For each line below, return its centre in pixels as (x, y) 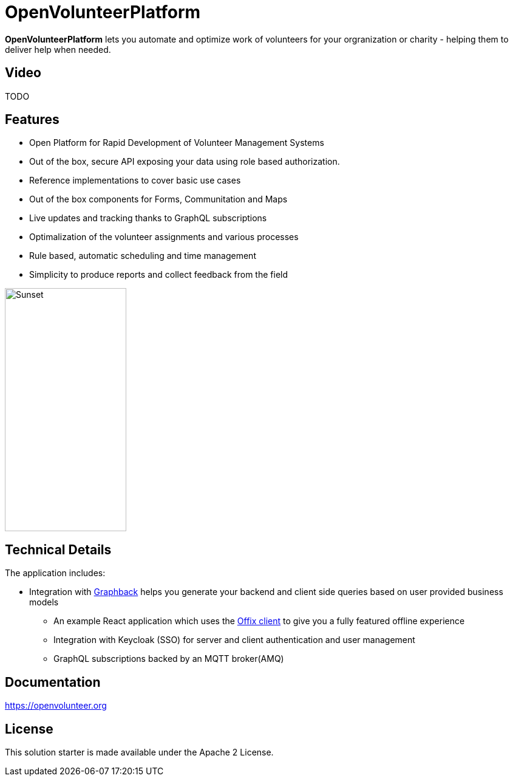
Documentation (53, 682)
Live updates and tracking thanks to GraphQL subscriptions (148, 218)
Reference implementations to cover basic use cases (135, 181)
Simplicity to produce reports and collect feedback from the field (159, 275)
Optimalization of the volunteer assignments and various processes (164, 237)
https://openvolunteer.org (56, 706)
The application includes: (55, 573)
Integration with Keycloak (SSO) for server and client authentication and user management (234, 640)
